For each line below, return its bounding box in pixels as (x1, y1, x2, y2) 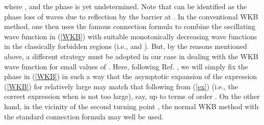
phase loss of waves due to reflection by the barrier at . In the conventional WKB (4, 11, 258, 21)
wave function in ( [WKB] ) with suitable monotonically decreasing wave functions (4, 31, 257, 41)
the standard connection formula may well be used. (4, 111, 164, 121)
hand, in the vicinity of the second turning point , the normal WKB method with (4, 101, 259, 111)
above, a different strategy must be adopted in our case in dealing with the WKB (4, 51, 258, 61)
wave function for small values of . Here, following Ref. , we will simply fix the (4, 61, 248, 71)
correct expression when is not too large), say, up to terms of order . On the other (4, 91, 260, 102)
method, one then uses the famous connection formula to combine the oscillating (4, 21, 256, 32)
